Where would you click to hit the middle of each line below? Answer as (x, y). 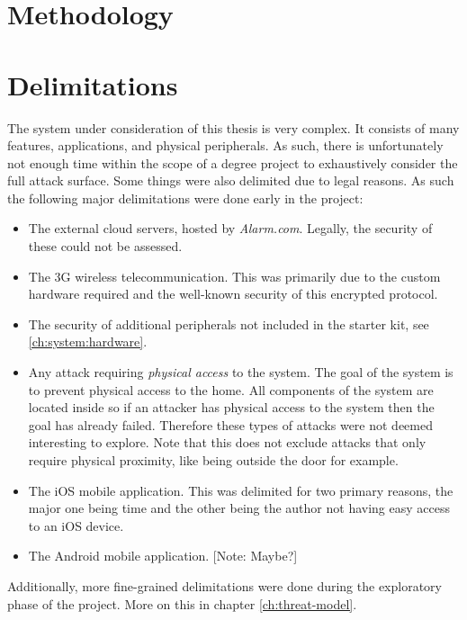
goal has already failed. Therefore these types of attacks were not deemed (230, 424)
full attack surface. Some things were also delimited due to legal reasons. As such (231, 180)
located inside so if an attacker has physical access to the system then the (231, 407)
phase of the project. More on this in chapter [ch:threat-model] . (182, 603)
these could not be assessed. (105, 246)
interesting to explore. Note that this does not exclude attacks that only (227, 442)
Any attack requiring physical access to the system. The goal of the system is (241, 372)
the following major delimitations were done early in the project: (185, 198)
